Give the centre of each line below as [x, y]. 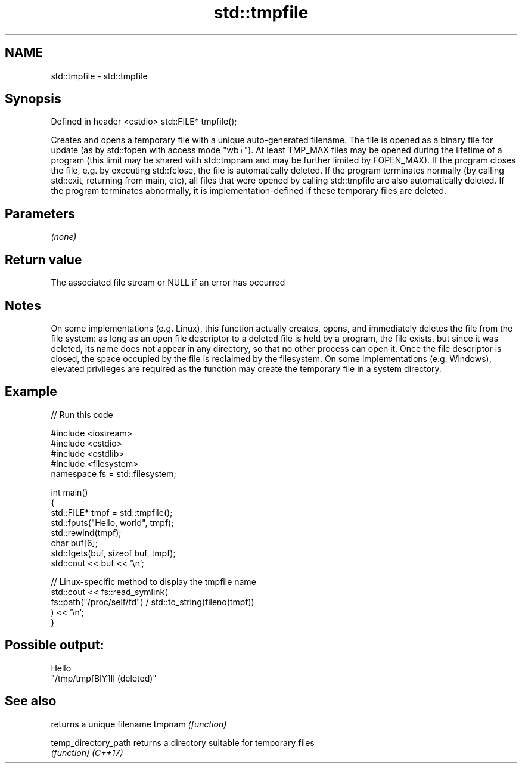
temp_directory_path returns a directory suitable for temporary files [183, 742]
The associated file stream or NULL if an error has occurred [168, 283]
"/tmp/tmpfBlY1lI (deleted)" [104, 678]
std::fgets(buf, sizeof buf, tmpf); [113, 553]
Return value [44, 259]
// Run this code [82, 414]
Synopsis [33, 99]
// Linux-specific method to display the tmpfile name [153, 581]
